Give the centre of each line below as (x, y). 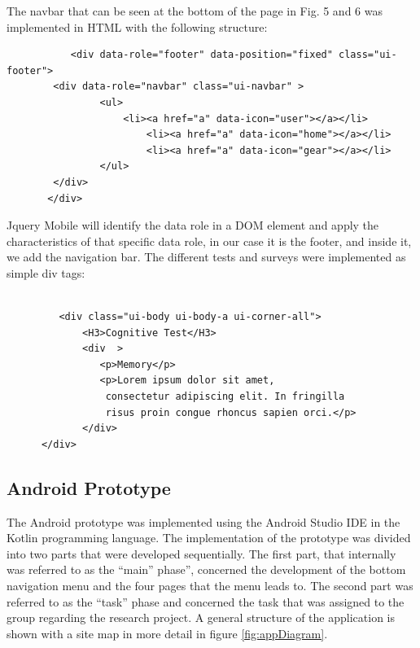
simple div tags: (46, 272)
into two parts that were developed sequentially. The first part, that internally (201, 553)
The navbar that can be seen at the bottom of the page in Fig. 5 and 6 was (195, 11)
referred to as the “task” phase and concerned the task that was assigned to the (206, 601)
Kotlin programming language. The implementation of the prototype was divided (209, 538)
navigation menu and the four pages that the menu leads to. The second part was (210, 586)
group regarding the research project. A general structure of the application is (201, 617)
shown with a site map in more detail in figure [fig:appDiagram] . (167, 633)
